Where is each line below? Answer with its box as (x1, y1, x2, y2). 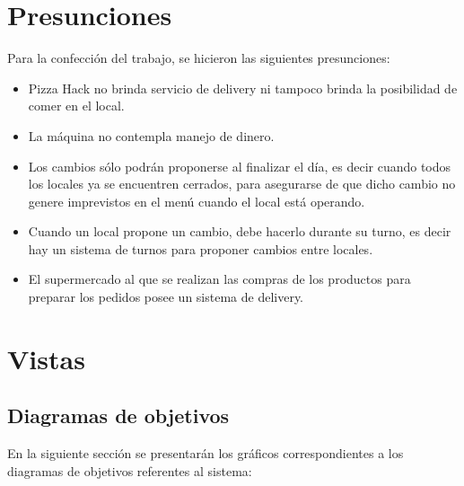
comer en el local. (28, 96, 125, 115)
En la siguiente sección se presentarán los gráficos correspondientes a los (7, 444, 404, 463)
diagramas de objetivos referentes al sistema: (7, 461, 252, 480)
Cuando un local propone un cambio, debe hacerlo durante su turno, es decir (28, 222, 451, 241)
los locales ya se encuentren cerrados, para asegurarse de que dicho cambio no (28, 174, 456, 193)
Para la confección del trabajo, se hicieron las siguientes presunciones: (7, 49, 390, 67)
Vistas (7, 340, 85, 376)
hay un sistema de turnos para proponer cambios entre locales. (28, 239, 373, 258)
